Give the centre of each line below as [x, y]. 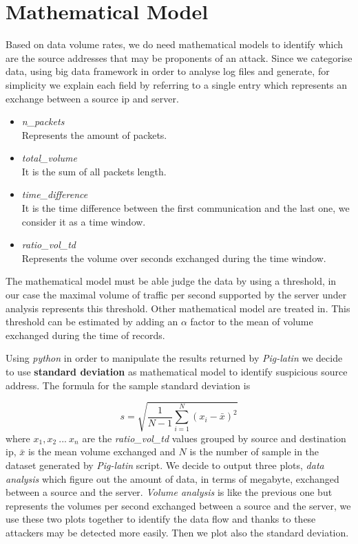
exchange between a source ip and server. [92, 98]
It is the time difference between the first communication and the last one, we [186, 208]
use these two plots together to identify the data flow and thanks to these [161, 519]
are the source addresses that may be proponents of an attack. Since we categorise [179, 57]
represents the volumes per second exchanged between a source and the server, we [178, 505]
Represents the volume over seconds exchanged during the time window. [174, 258]
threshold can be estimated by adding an [92, 322]
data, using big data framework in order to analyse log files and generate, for [168, 71]
